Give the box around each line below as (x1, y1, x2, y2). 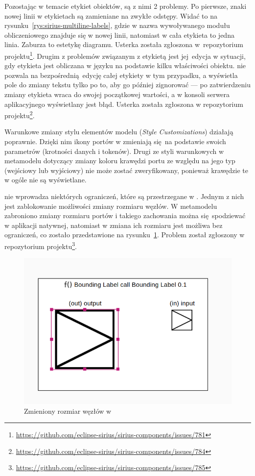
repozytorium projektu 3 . (4, 239, 77, 251)
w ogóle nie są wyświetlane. (4, 175, 87, 185)
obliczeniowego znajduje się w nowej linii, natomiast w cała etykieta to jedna (4, 29, 234, 40)
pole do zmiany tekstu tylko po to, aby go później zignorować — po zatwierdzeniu (4, 79, 251, 90)
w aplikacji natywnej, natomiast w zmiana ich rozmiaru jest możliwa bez (4, 220, 223, 230)
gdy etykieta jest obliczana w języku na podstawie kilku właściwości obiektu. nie (4, 60, 246, 71)
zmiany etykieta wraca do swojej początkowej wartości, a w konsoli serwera (4, 89, 230, 99)
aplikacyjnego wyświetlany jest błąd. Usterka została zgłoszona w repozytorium (4, 99, 243, 109)
